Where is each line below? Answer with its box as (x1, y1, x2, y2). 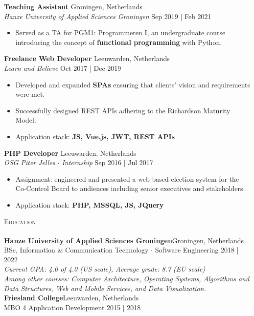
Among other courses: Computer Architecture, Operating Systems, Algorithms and (4, 274, 250, 284)
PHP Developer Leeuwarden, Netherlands (4, 147, 137, 158)
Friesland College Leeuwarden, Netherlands (4, 293, 139, 303)
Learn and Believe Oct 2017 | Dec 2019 (4, 63, 121, 73)
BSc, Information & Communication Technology (4, 245, 149, 255)
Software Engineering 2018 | (155, 245, 239, 255)
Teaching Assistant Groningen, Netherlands (4, 1, 142, 11)
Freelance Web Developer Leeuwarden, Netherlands (4, 53, 170, 63)
